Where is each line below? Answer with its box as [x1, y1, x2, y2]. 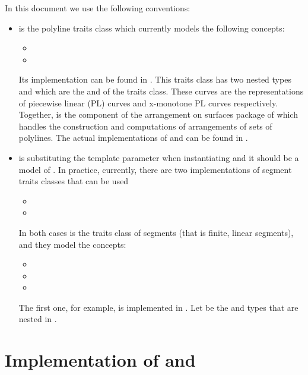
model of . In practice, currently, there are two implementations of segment [18, 163, 292, 175]
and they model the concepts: [18, 238, 126, 250]
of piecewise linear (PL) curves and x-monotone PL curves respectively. [18, 96, 278, 109]
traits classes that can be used [18, 175, 129, 187]
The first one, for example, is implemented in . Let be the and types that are [18, 301, 299, 313]
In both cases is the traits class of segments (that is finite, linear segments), [18, 226, 294, 238]
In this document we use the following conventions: [5, 2, 190, 14]
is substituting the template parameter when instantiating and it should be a [18, 151, 299, 163]
